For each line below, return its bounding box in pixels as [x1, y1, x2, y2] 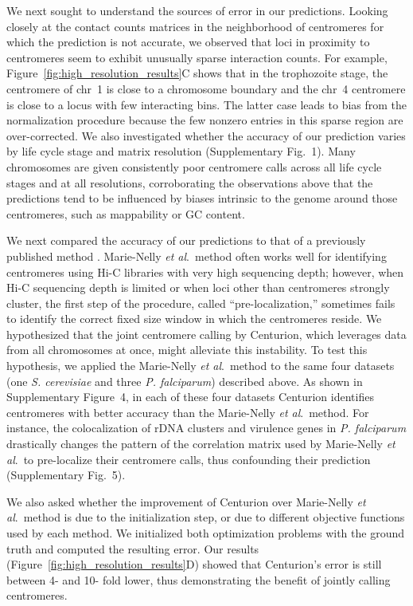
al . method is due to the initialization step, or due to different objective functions [6, 509, 405, 525]
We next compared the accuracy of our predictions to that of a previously [6, 232, 366, 249]
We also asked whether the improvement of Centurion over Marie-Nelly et [6, 493, 366, 510]
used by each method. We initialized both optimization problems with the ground [6, 525, 404, 541]
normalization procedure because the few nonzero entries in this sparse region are [6, 112, 403, 128]
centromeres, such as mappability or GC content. [6, 205, 245, 222]
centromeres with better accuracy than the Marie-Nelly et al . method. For [6, 403, 369, 420]
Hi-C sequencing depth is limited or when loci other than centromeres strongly [6, 279, 390, 296]
